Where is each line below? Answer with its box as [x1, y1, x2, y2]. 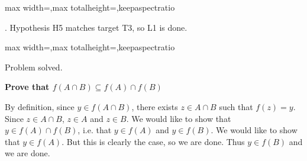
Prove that [5, 80, 50, 93]
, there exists [131, 100, 178, 112]
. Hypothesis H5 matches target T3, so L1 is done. [5, 21, 188, 33]
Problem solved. [5, 60, 63, 73]
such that [219, 100, 253, 112]
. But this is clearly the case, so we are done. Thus [62, 135, 245, 147]
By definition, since [5, 100, 75, 112]
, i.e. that [77, 124, 112, 136]
